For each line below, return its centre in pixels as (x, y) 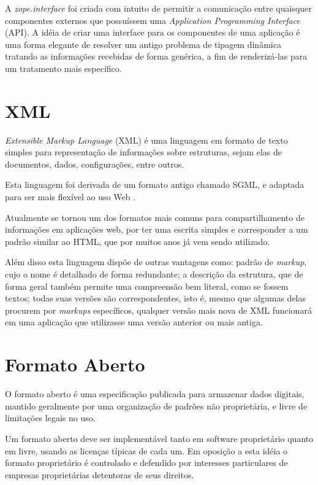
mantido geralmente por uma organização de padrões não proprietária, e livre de (156, 405)
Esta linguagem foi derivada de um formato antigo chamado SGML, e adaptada (155, 184)
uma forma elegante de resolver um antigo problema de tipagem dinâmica (143, 44)
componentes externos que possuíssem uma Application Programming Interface (153, 20)
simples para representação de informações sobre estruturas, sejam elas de (144, 152)
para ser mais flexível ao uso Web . (70, 197)
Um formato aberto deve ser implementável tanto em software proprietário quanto (159, 438)
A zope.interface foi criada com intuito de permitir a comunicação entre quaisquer (158, 8)
